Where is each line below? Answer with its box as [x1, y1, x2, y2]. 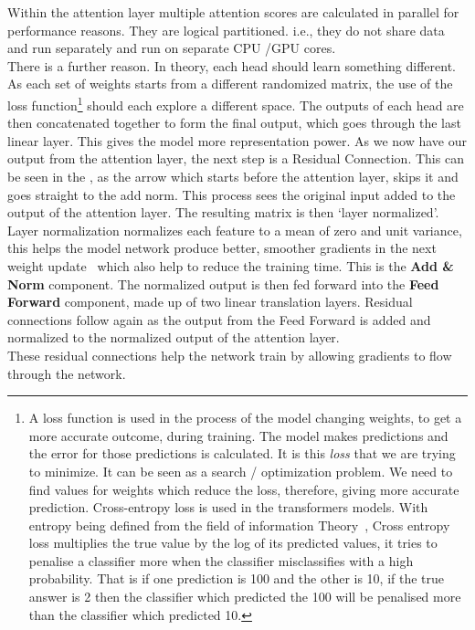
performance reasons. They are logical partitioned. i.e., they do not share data [7, 20, 445, 39]
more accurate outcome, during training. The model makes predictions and [28, 425, 449, 445]
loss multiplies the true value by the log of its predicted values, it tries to [28, 533, 438, 552]
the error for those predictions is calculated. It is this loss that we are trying [28, 444, 456, 463]
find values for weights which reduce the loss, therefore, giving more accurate [28, 479, 459, 499]
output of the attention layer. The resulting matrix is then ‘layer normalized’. [7, 203, 439, 222]
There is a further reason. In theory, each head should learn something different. [7, 56, 456, 75]
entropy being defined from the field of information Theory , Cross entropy [28, 515, 450, 534]
